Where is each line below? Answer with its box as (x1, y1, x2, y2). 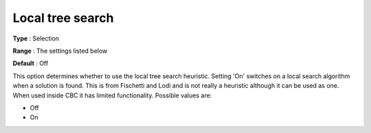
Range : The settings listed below (12, 47, 108, 55)
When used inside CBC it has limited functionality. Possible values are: (12, 91, 212, 99)
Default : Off (12, 59, 49, 68)
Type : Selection (12, 34, 60, 43)
